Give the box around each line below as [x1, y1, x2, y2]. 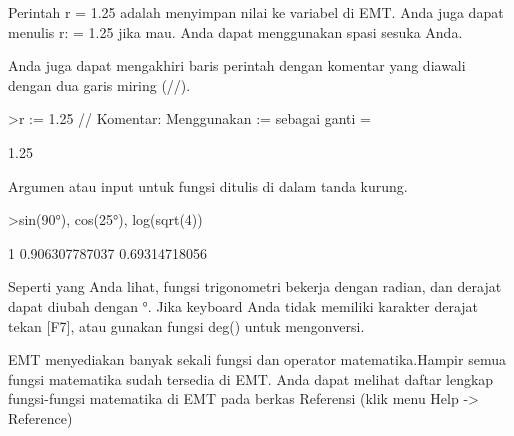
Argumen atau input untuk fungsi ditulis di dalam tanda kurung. [8, 175, 408, 196]
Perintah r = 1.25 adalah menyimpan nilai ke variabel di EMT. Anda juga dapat [8, 2, 504, 22]
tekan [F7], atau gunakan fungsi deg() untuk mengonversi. [8, 315, 365, 336]
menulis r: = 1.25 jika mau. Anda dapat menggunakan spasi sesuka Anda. [8, 21, 463, 42]
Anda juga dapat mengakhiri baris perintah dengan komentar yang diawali [8, 55, 466, 76]
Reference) [8, 407, 73, 428]
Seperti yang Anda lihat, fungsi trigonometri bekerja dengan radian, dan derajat [8, 276, 502, 297]
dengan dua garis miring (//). [8, 74, 191, 95]
